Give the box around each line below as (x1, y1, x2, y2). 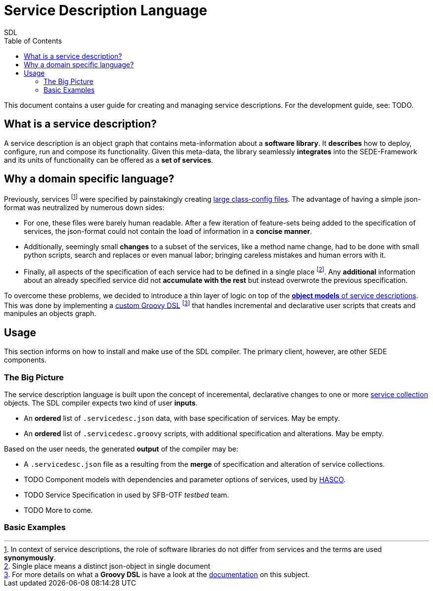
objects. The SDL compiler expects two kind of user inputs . (4, 399, 198, 407)
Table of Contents (4, 36, 62, 45)
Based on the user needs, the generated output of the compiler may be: (4, 445, 239, 453)
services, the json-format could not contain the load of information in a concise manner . (24, 227, 312, 236)
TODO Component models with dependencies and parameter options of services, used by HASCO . (24, 475, 346, 484)
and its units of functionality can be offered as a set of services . (4, 155, 214, 164)
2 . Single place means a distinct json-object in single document (4, 561, 211, 570)
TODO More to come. (24, 506, 93, 514)
